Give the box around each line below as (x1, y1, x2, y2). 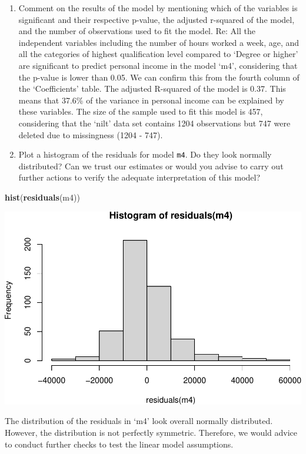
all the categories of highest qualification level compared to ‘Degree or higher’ (18, 48, 298, 60)
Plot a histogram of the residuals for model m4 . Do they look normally (18, 148, 272, 161)
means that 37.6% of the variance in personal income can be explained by (18, 94, 284, 106)
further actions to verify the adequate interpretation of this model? (18, 171, 261, 183)
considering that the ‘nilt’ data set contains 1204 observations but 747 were (18, 116, 291, 129)
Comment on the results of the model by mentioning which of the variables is (18, 2, 298, 14)
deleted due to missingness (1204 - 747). (18, 128, 163, 141)
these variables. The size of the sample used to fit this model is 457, (18, 105, 263, 118)
